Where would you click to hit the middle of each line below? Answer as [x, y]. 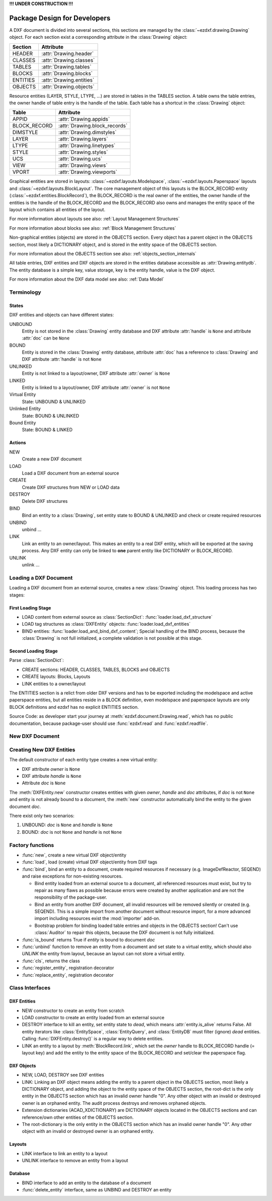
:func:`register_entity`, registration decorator [68, 968]
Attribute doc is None [44, 783]
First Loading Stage [30, 608]
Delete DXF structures [45, 501]
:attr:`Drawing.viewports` [88, 172]
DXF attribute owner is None [51, 769]
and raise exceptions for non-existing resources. [72, 876]
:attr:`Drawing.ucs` [80, 159]
